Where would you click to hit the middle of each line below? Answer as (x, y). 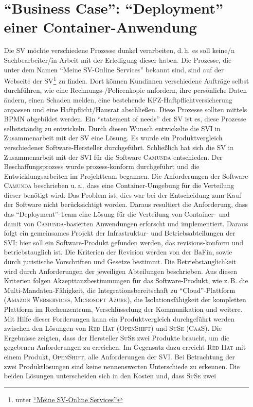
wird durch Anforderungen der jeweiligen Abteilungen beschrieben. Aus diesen (121, 271)
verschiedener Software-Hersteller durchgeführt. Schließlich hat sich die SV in (119, 147)
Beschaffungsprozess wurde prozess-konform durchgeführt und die (102, 166)
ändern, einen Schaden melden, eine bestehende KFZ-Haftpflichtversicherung (118, 99)
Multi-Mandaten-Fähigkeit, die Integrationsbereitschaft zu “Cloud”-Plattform (120, 290)
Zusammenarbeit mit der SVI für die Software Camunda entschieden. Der (113, 157)
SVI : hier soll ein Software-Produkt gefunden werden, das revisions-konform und (124, 242)
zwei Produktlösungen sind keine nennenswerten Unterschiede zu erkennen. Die (122, 366)
